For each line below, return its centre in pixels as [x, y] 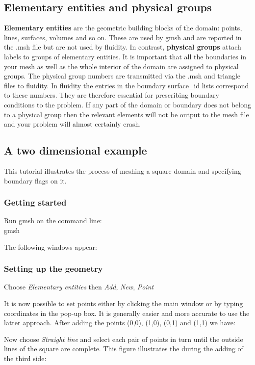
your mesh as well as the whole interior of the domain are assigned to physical [121, 66]
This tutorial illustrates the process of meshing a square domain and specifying [123, 170]
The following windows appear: [51, 247]
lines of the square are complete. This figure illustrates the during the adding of [124, 349]
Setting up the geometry [53, 269]
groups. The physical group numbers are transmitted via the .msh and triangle [122, 76]
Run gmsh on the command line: [53, 221]
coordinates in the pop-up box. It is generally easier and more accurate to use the [127, 313]
